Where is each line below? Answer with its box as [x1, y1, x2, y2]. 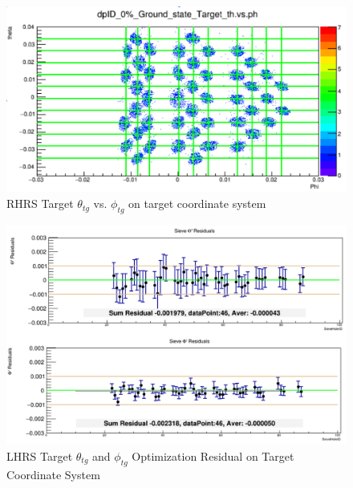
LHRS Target [6, 447, 73, 464]
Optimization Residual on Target [132, 447, 294, 464]
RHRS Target [6, 195, 74, 212]
